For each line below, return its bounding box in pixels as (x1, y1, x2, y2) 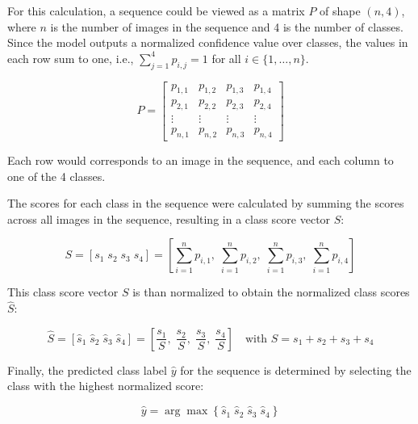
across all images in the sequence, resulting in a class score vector (7, 210, 331, 227)
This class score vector (7, 283, 119, 300)
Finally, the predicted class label (7, 361, 167, 378)
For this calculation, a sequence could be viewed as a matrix (7, 2, 305, 19)
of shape (320, 2, 361, 19)
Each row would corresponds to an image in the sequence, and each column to (7, 152, 394, 169)
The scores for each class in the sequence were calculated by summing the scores (7, 195, 404, 212)
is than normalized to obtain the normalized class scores (132, 283, 410, 300)
